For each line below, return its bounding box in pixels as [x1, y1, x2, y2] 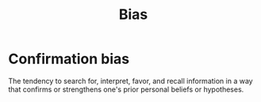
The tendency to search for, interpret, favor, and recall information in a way [8, 76, 253, 85]
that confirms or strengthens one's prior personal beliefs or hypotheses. [8, 85, 244, 94]
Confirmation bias [8, 50, 129, 68]
